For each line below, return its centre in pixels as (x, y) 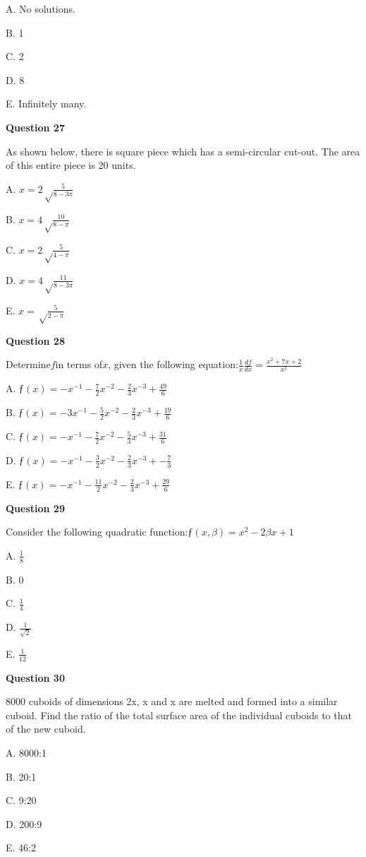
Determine (28, 364)
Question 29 (35, 508)
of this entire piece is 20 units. (71, 165)
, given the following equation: (173, 364)
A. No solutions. (41, 8)
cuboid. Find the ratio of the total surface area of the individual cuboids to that (179, 715)
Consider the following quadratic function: (97, 532)
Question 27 (35, 127)
